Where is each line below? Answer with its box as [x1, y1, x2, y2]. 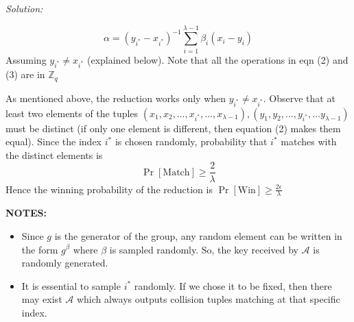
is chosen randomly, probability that [115, 134, 268, 149]
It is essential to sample [21, 278, 121, 293]
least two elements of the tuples [5, 106, 139, 120]
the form [21, 242, 58, 256]
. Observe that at [263, 90, 335, 105]
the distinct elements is [5, 147, 103, 162]
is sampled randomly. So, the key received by [109, 242, 298, 256]
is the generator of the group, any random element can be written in [54, 228, 342, 243]
